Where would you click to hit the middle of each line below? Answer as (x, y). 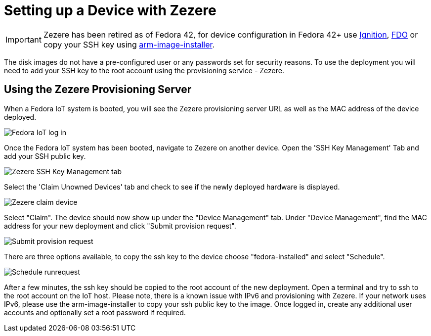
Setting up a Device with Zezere (110, 10)
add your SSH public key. (45, 156)
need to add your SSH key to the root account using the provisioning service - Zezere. (144, 70)
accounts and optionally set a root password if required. (95, 312)
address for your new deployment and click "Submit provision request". (120, 226)
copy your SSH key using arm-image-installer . (129, 44)
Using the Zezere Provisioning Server (98, 90)
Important (23, 39)
